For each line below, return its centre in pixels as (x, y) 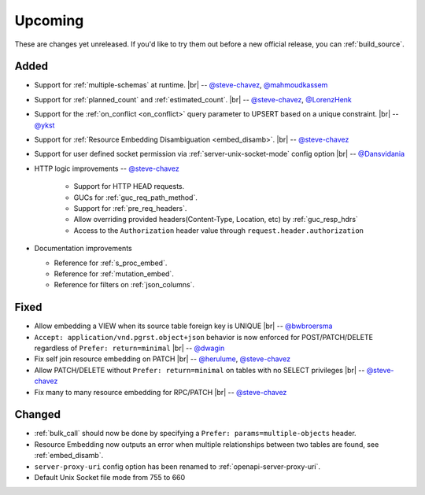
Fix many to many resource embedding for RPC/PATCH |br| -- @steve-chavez (161, 392)
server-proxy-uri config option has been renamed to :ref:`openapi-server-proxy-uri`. (177, 466)
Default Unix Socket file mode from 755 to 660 (110, 478)
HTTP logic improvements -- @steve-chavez (107, 168)
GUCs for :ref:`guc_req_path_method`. (136, 198)
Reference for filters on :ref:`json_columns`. (124, 285)
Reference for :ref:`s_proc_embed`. (111, 263)
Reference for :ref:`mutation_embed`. (114, 273)
